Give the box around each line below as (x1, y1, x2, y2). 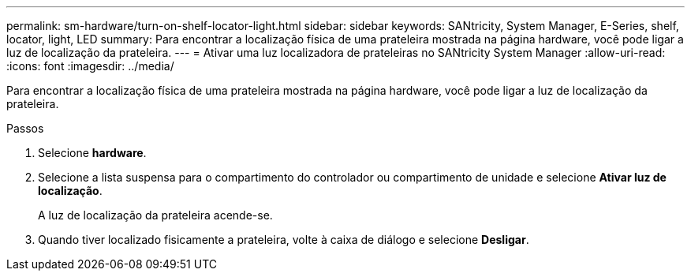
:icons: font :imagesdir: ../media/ (6, 59, 174, 73)
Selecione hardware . (38, 146, 147, 159)
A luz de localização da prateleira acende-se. (38, 208, 273, 222)
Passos (6, 122, 44, 135)
